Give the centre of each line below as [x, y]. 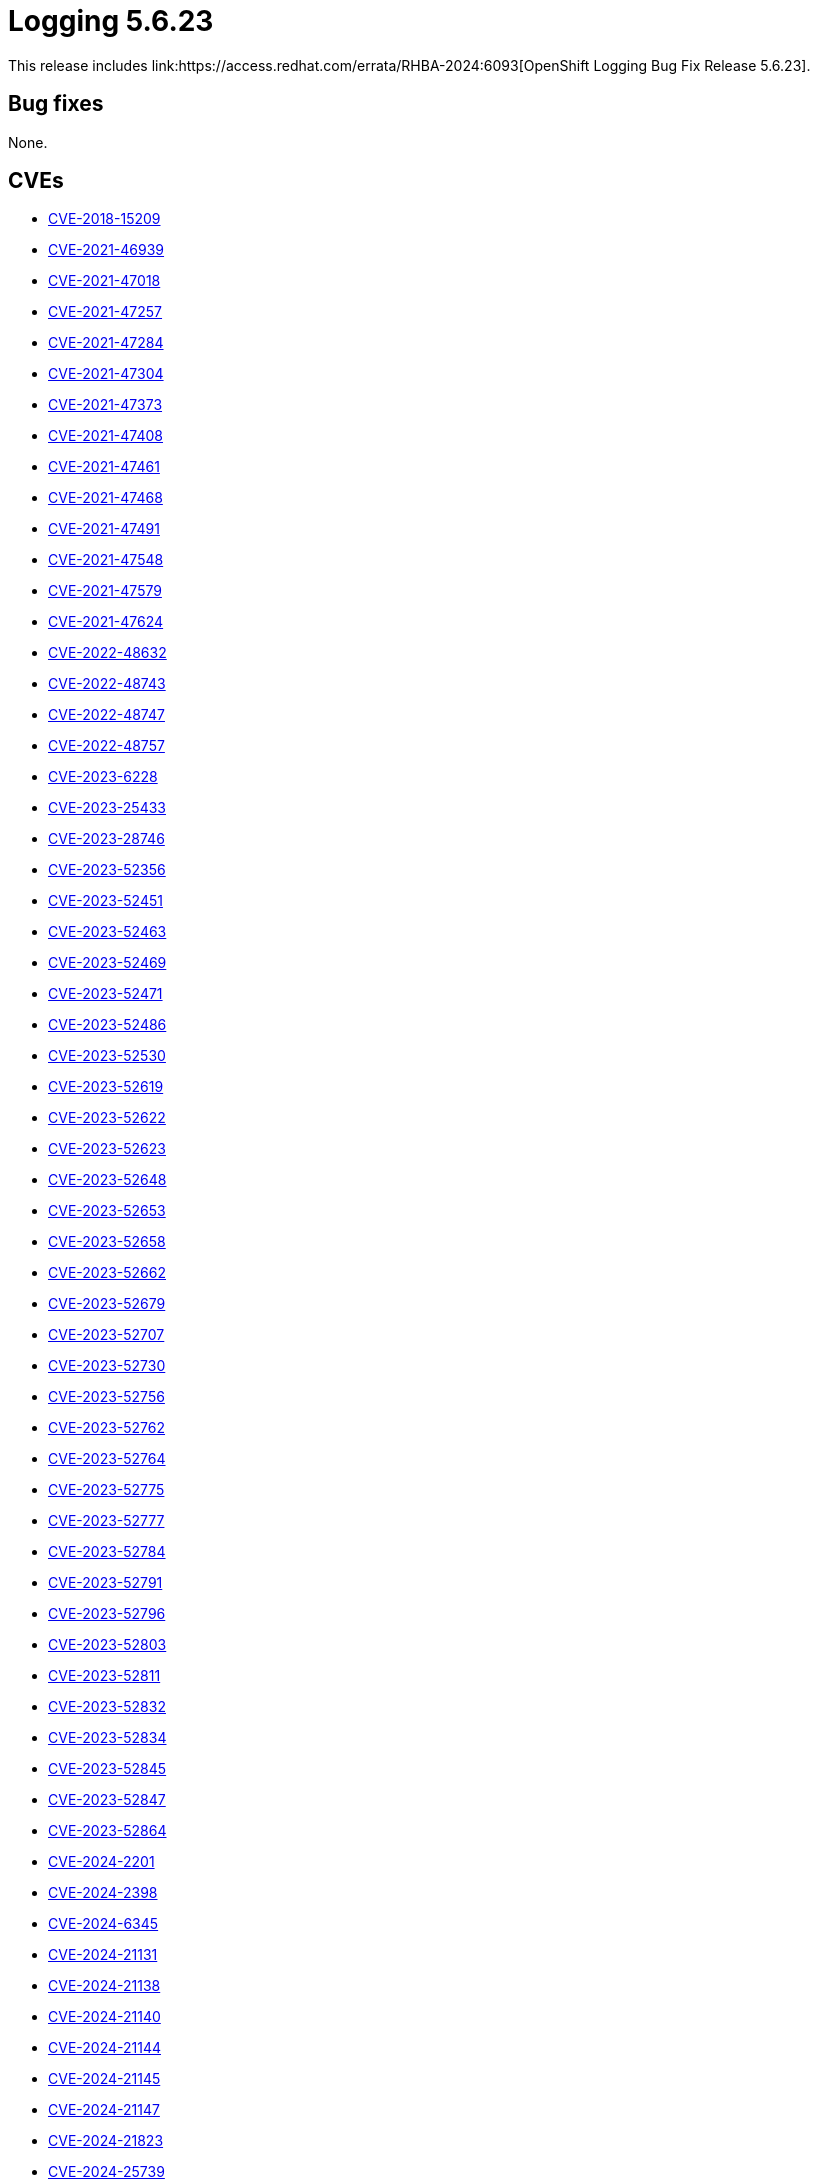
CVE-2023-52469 [107, 963]
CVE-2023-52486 [107, 1025]
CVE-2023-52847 [107, 1800]
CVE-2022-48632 [107, 653]
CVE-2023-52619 [106, 1087]
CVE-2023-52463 [107, 932]
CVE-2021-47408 [106, 436]
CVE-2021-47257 [105, 312]
